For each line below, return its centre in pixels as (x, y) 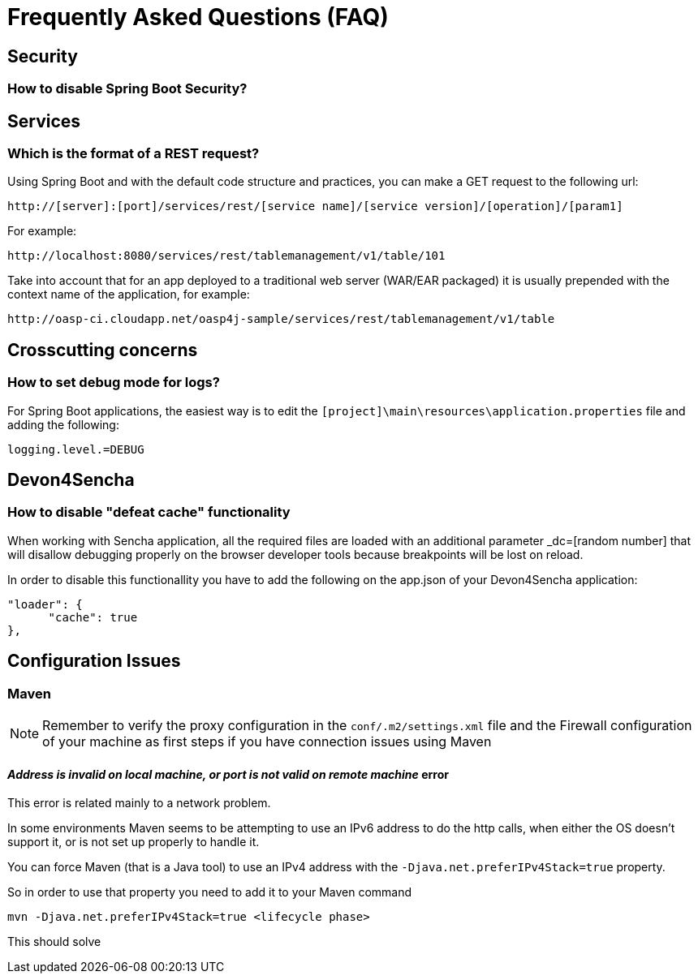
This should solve (54, 942)
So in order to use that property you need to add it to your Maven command (210, 892)
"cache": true (93, 617)
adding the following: (63, 424)
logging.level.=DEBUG (76, 449)
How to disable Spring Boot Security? (127, 89)
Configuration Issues (94, 661)
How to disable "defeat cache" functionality (149, 512)
